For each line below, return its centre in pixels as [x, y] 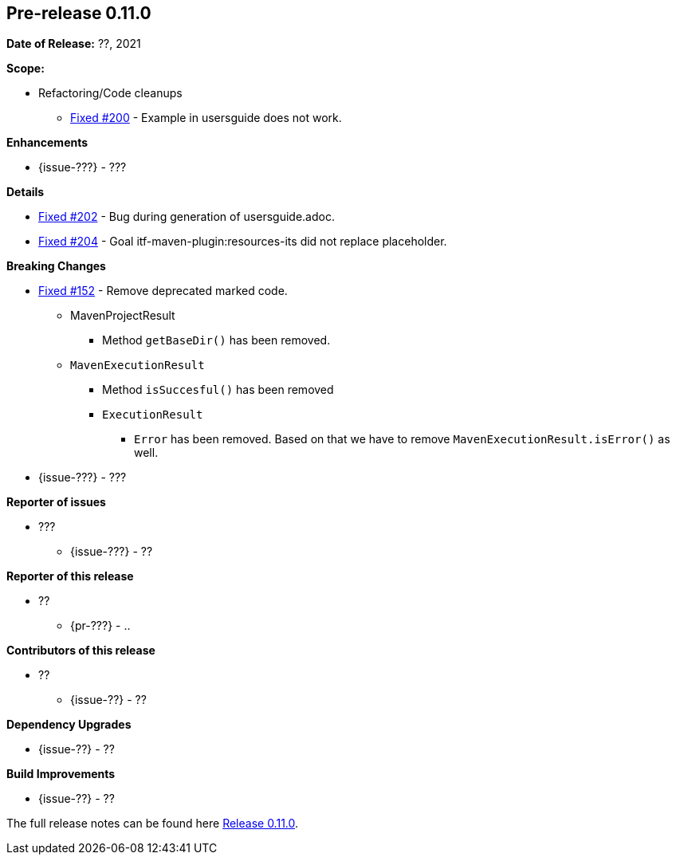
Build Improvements [61, 774]
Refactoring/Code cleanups [110, 93]
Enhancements [47, 143]
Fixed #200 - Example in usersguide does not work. [206, 118]
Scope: [26, 69]
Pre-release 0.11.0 [79, 13]
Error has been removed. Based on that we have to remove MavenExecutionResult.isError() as [402, 439]
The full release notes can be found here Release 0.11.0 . [153, 824]
